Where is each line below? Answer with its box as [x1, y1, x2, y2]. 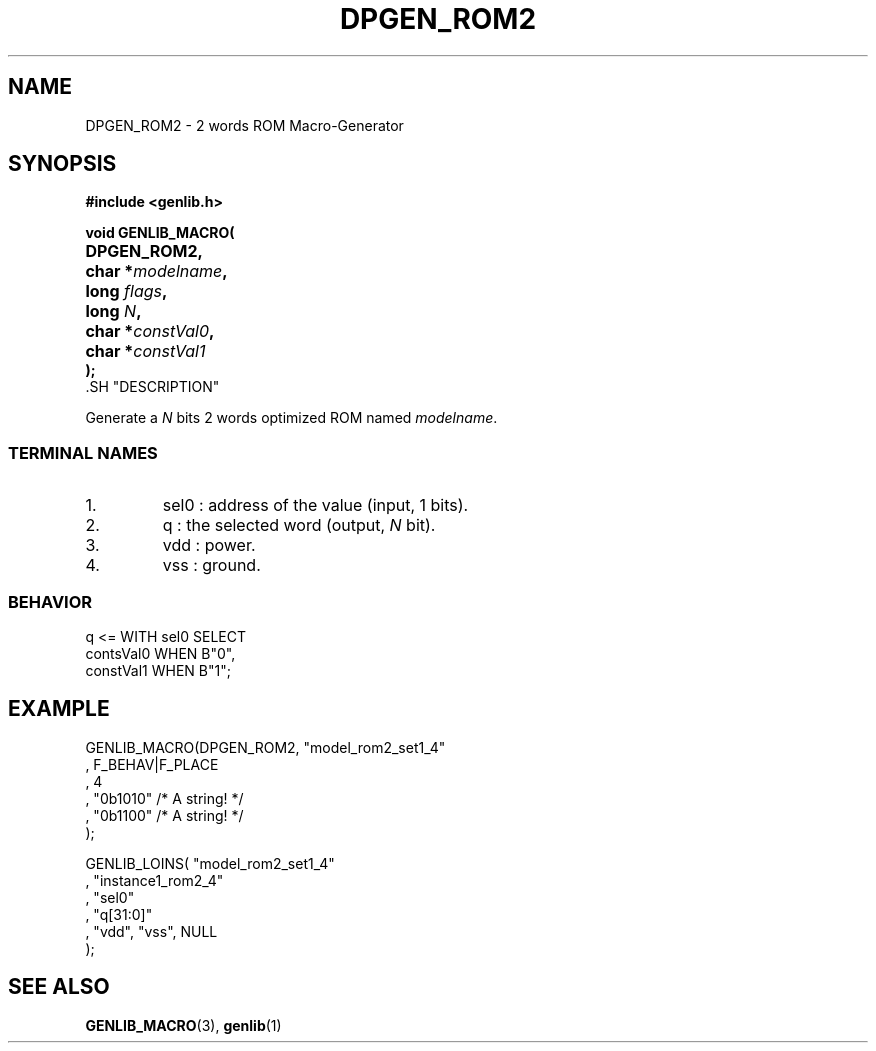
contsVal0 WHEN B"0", [85, 644, 236, 662]
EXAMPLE [8, 696, 110, 722]
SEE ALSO [8, 974, 110, 1000]
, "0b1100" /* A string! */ [85, 806, 244, 824]
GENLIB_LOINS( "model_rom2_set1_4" [85, 854, 335, 872]
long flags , [85, 281, 168, 302]
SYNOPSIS [8, 151, 117, 177]
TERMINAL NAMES [8, 442, 158, 463]
